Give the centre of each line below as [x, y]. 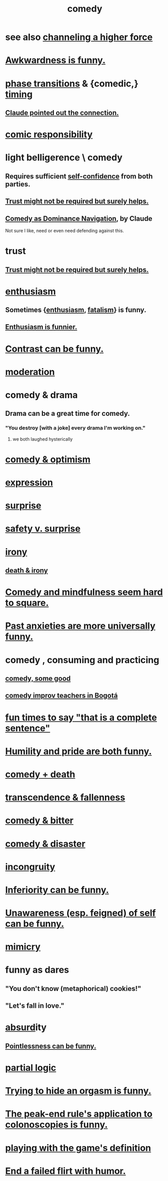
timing [19, 94]
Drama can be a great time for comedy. [68, 414]
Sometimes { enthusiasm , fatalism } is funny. [76, 310]
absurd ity [26, 1028]
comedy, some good [38, 678]
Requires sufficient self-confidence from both [79, 176]
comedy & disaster [45, 844]
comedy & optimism [48, 459]
